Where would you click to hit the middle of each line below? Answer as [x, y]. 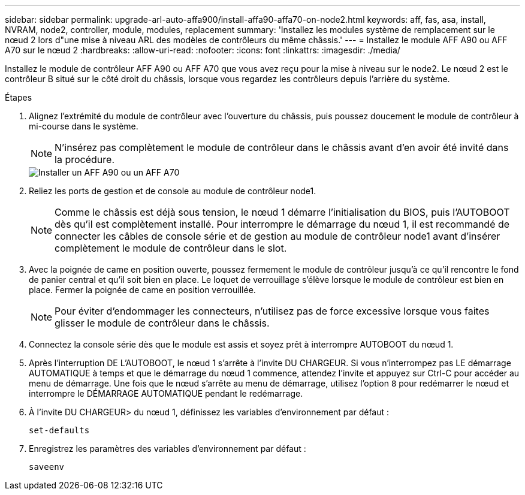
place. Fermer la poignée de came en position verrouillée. [142, 290]
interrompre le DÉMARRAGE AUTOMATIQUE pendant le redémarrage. [166, 393]
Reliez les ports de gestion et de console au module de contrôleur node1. [173, 191]
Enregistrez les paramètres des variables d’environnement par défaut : [168, 449]
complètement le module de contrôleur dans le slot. [171, 248]
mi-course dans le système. [84, 126]
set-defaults [59, 430]
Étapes [19, 97]
